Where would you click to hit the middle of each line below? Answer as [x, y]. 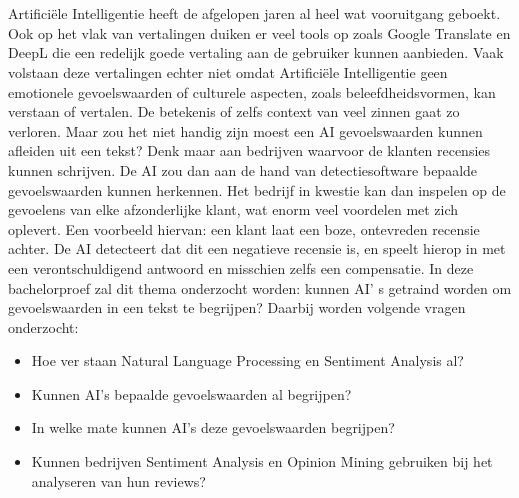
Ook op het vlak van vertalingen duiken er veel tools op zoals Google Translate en [259, 32]
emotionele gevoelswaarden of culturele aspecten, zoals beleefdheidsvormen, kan [252, 91]
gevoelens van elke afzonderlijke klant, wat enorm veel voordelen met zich [233, 209]
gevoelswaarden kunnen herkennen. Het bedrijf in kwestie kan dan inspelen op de [257, 189]
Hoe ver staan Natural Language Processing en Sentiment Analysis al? [247, 360]
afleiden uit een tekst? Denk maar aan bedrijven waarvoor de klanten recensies [249, 150]
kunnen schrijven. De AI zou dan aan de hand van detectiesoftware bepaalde [243, 169]
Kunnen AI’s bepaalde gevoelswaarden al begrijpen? [191, 393]
